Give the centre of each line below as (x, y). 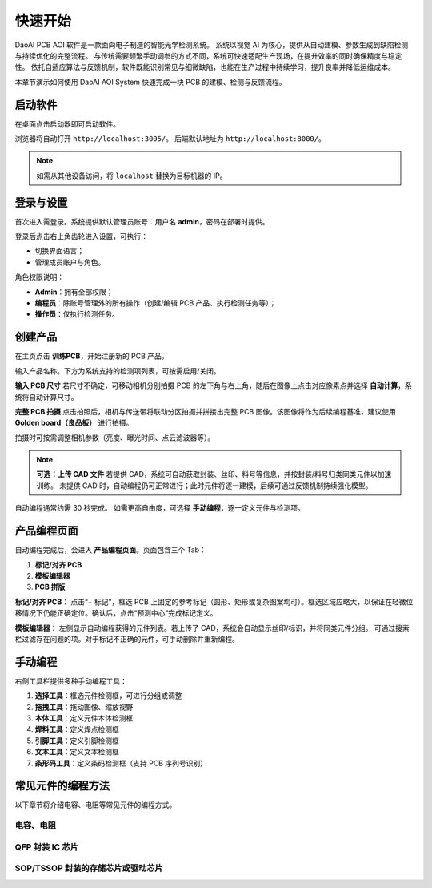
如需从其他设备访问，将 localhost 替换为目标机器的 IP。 (132, 176)
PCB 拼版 (50, 587)
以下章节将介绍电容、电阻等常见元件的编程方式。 (95, 805)
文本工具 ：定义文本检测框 (77, 752)
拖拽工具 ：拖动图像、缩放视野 (84, 707)
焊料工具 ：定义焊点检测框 (77, 729)
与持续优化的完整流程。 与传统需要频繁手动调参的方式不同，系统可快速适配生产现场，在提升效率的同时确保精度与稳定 (208, 55)
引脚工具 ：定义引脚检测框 (77, 741)
